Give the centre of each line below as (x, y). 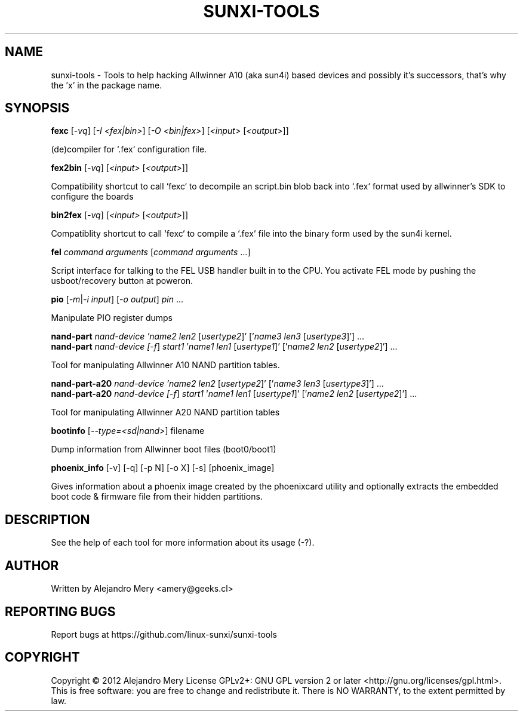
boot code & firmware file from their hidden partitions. (157, 497)
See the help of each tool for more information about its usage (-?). (183, 543)
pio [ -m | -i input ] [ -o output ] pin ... (117, 299)
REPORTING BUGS (60, 611)
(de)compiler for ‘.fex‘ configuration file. (129, 149)
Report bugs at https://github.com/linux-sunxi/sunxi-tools (164, 634)
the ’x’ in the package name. (107, 85)
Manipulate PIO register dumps (112, 318)
